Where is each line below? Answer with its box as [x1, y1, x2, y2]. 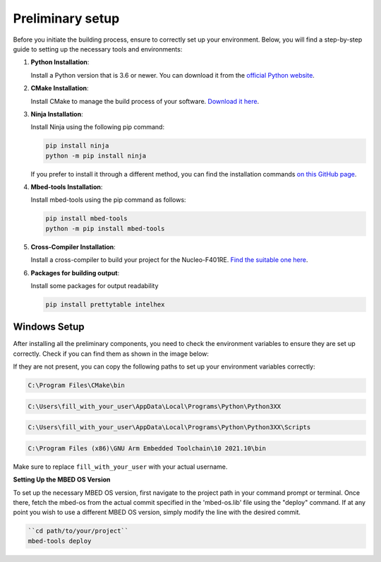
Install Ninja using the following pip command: [30, 123, 165, 131]
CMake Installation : [30, 84, 89, 92]
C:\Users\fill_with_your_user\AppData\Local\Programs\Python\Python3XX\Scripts [28, 424, 311, 431]
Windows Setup [13, 321, 85, 333]
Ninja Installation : [30, 109, 84, 118]
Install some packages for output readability [30, 281, 159, 289]
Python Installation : [30, 58, 90, 66]
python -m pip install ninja [45, 152, 147, 160]
